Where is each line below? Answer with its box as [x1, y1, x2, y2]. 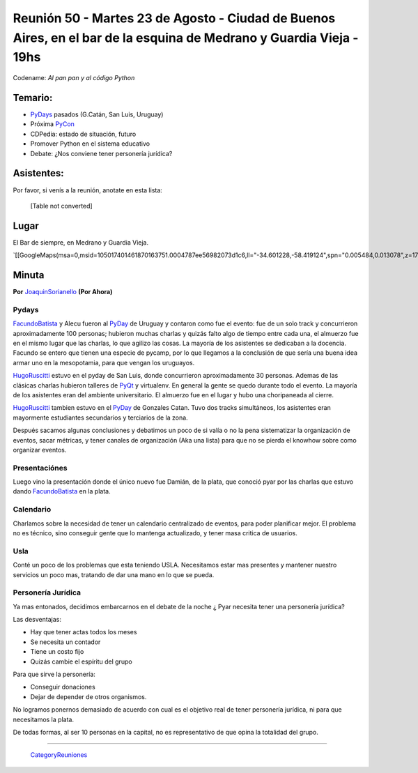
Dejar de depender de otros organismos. [30, 692, 147, 701]
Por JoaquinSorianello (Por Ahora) [13, 288, 113, 296]
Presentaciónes [13, 463, 68, 473]
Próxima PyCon [30, 120, 75, 128]
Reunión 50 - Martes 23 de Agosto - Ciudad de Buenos [13, 10, 336, 26]
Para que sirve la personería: [13, 670, 95, 679]
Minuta [13, 269, 45, 282]
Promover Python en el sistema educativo [30, 139, 150, 148]
